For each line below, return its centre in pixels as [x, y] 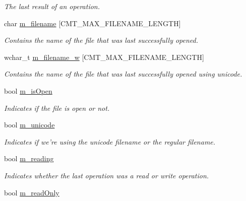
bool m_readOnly [32, 192]
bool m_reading [29, 158]
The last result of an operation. [52, 6]
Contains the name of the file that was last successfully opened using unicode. [123, 74]
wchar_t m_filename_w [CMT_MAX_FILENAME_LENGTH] [104, 57]
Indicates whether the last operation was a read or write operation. [107, 175]
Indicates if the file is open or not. [57, 108]
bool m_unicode [29, 125]
